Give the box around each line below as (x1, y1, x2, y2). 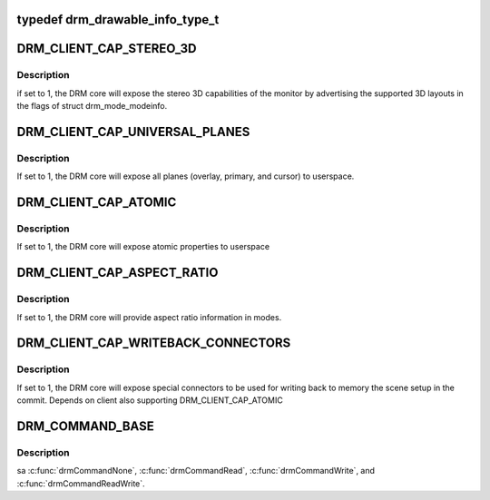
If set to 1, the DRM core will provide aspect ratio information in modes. (16, 311, 282, 322)
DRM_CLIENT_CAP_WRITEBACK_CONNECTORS (16, 336, 291, 351)
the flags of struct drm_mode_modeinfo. (16, 101, 168, 112)
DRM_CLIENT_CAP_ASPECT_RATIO (16, 265, 219, 280)
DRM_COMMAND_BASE (16, 418, 154, 434)
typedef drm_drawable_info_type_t (16, 12, 220, 27)
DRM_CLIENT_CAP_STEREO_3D (16, 41, 197, 56)
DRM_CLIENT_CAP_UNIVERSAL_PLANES (16, 123, 250, 140)
